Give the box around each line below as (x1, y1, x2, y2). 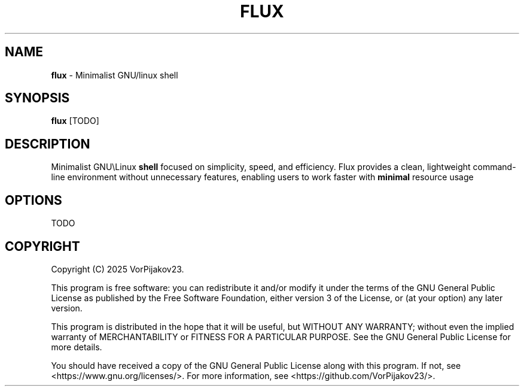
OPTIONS (5, 192, 62, 208)
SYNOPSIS (5, 90, 70, 106)
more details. (51, 341, 102, 352)
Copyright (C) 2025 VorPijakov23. (51, 263, 184, 274)
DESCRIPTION (5, 136, 90, 151)
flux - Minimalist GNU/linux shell (51, 69, 178, 80)
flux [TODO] (51, 116, 99, 126)
